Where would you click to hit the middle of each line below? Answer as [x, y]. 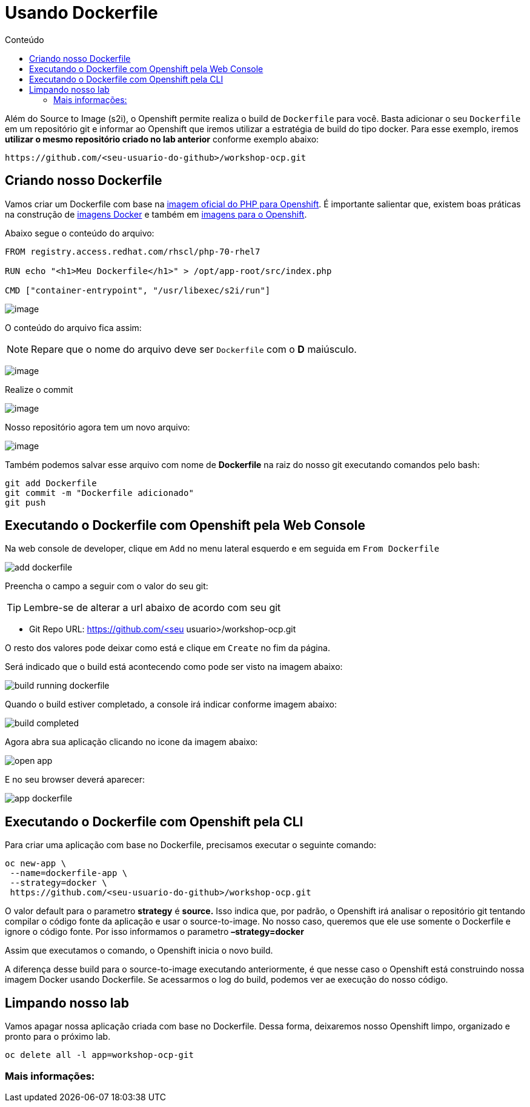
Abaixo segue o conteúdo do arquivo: [80, 233]
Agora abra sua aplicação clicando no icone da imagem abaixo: [131, 742]
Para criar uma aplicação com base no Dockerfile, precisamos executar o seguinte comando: [190, 845]
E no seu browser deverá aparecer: [75, 780]
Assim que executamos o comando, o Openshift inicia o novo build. [139, 951]
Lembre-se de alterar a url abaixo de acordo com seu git [152, 608]
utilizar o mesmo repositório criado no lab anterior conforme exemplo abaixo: [162, 139]
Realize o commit [39, 389]
